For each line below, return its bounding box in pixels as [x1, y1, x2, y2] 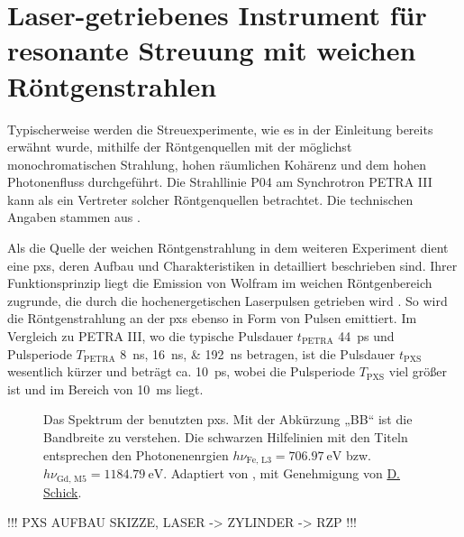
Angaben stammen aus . [7, 208, 141, 227]
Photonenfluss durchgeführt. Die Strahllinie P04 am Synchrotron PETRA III [7, 172, 432, 191]
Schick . [43, 482, 82, 501]
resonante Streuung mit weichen [7, 32, 416, 69]
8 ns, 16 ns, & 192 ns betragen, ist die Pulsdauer [120, 344, 396, 363]
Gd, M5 [57, 474, 86, 484]
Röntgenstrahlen [7, 67, 217, 104]
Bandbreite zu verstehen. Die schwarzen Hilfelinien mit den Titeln [43, 428, 408, 446]
